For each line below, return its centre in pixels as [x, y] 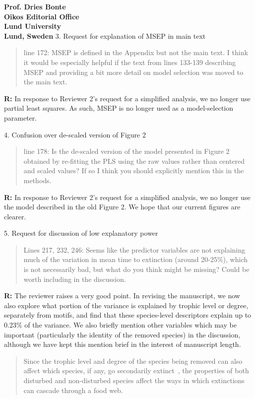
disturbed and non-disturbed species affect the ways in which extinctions [134, 380]
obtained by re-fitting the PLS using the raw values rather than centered [134, 161]
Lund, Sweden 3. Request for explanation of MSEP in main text [105, 35]
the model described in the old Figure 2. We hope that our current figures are [122, 207]
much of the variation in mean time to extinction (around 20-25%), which [135, 259]
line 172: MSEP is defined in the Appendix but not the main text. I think [136, 52]
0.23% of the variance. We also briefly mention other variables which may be [120, 325]
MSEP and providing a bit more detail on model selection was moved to [133, 72]
